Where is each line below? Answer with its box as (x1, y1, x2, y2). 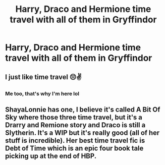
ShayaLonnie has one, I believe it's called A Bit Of (5, 105, 161, 113)
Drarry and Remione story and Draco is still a (5, 120, 146, 129)
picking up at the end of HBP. (5, 152, 97, 160)
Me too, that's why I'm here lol (5, 90, 79, 97)
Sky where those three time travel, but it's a (5, 113, 143, 121)
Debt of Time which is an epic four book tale (5, 144, 144, 152)
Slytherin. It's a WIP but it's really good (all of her (5, 128, 160, 137)
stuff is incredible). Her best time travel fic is (5, 136, 145, 145)
